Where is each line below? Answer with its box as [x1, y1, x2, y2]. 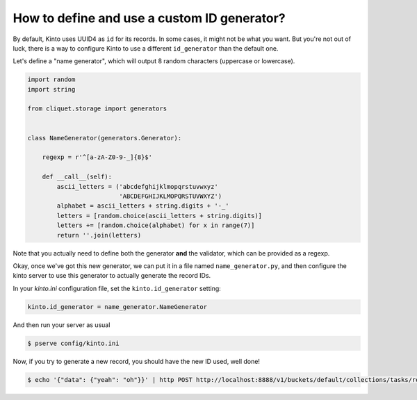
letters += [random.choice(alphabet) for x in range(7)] [56, 222, 255, 229]
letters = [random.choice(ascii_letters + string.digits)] [56, 212, 263, 219]
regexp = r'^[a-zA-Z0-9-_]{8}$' [42, 153, 153, 161]
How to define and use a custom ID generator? [13, 10, 286, 26]
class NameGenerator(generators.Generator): [27, 134, 182, 142]
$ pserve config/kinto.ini [27, 339, 120, 347]
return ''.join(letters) [56, 231, 142, 239]
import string [27, 85, 76, 93]
